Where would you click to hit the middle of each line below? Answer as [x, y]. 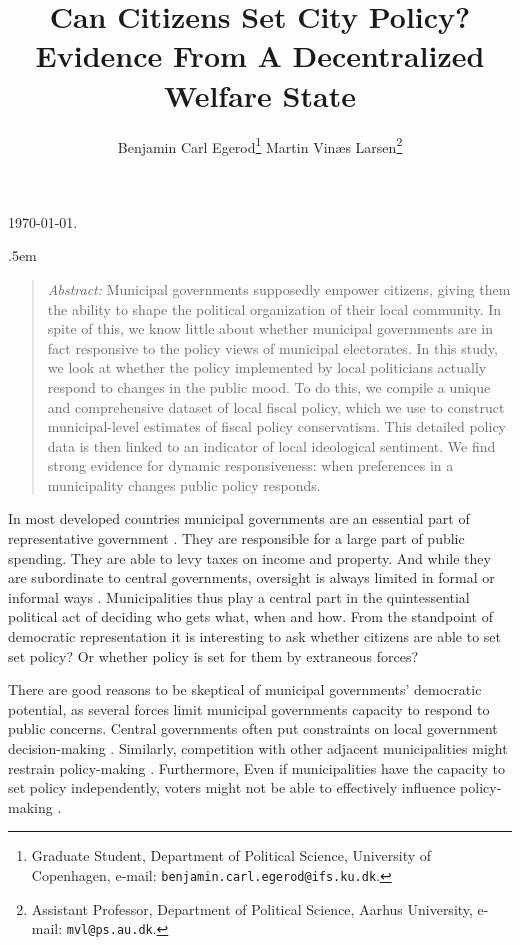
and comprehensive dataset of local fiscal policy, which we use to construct [276, 406]
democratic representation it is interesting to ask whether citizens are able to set [254, 636]
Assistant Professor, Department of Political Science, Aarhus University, [252, 908]
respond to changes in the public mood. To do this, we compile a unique [269, 386]
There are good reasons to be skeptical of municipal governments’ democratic [245, 689]
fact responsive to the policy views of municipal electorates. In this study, [272, 347]
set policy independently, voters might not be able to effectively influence [232, 787]
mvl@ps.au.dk [109, 930]
